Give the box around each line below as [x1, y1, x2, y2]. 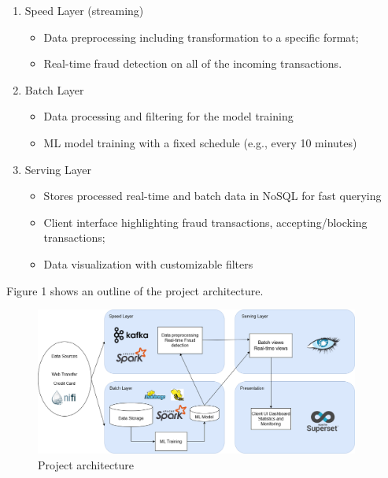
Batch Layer [24, 81, 84, 98]
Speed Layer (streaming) [24, 2, 144, 18]
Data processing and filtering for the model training [43, 108, 294, 124]
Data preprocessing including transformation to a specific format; [43, 28, 359, 45]
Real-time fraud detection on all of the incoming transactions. [43, 55, 342, 72]
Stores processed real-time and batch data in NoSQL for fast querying [43, 187, 382, 204]
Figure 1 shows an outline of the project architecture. [6, 282, 264, 298]
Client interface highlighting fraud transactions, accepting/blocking [43, 213, 368, 230]
